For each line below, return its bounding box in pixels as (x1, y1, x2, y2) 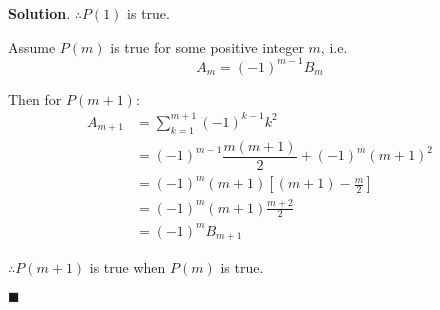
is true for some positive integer (110, 36, 304, 57)
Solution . (8, 3, 71, 23)
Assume (8, 36, 56, 57)
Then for (8, 88, 62, 109)
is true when (89, 257, 166, 278)
